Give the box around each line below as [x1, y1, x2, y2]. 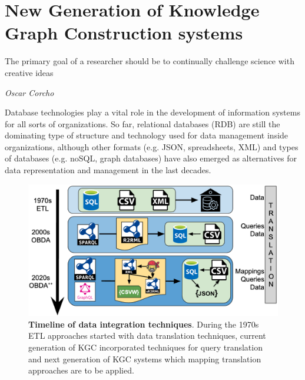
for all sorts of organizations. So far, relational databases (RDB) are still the [5, 117, 280, 130]
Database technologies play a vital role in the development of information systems [5, 106, 300, 118]
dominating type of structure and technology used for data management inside [5, 129, 289, 141]
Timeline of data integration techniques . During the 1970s [28, 318, 259, 330]
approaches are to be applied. [28, 364, 134, 376]
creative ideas [5, 66, 54, 78]
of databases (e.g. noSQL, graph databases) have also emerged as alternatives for [5, 152, 297, 164]
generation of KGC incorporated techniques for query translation [28, 341, 263, 353]
